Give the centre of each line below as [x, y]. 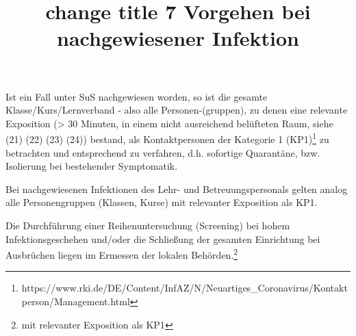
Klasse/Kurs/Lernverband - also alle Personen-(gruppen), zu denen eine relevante [177, 110]
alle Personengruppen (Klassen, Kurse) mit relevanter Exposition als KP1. [162, 202]
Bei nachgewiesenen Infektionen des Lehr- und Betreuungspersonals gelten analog [177, 189]
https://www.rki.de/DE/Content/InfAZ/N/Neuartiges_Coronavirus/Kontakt [185, 288]
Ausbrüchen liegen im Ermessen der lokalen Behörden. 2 [122, 254]
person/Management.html [76, 301]
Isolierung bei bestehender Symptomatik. [92, 166]
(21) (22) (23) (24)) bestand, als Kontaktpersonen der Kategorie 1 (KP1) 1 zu [167, 138]
